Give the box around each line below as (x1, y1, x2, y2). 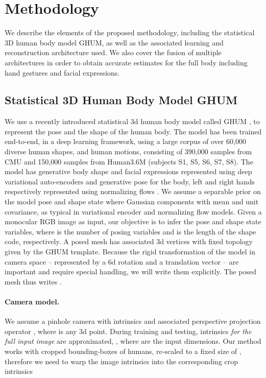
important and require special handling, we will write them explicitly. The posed (5, 266, 257, 277)
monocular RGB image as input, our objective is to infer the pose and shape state (5, 216, 261, 227)
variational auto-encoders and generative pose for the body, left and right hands (5, 176, 255, 186)
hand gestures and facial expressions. (5, 67, 120, 78)
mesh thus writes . (5, 276, 62, 287)
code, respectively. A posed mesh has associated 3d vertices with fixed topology (5, 236, 253, 247)
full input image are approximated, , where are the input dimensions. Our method (5, 336, 261, 346)
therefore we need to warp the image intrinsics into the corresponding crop (5, 356, 238, 366)
